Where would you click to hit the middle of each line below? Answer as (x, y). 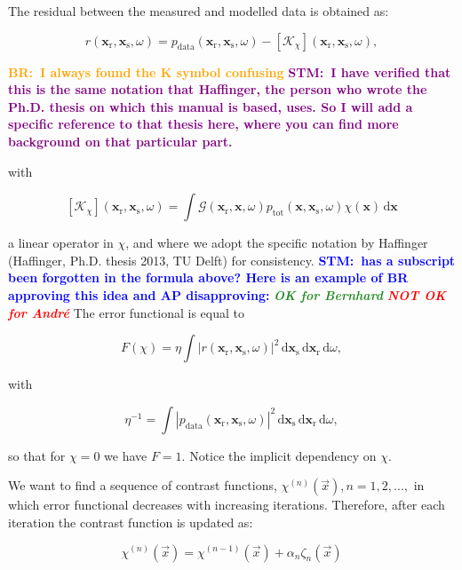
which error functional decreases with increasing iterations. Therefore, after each (227, 505)
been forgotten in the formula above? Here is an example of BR (208, 277)
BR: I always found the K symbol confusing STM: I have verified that (230, 71)
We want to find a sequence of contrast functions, (143, 485)
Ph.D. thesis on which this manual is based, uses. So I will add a (211, 106)
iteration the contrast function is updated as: (131, 522)
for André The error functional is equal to (127, 312)
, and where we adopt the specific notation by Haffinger (277, 243)
